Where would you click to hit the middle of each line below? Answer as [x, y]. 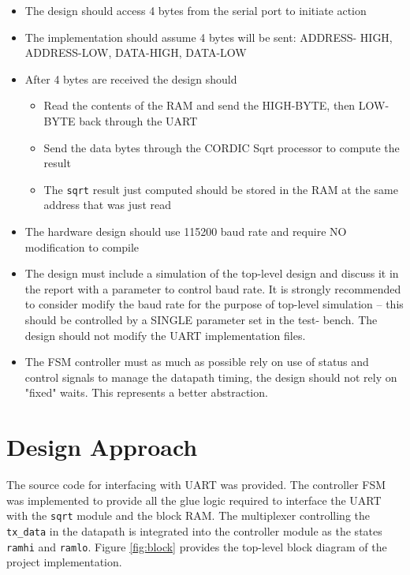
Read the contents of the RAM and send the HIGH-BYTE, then [199, 105]
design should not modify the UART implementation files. [165, 335]
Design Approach [102, 447]
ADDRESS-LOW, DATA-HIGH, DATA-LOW [136, 52]
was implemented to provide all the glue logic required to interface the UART [194, 500]
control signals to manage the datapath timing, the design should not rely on [211, 377]
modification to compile [82, 246]
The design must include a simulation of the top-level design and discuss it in [212, 273]
